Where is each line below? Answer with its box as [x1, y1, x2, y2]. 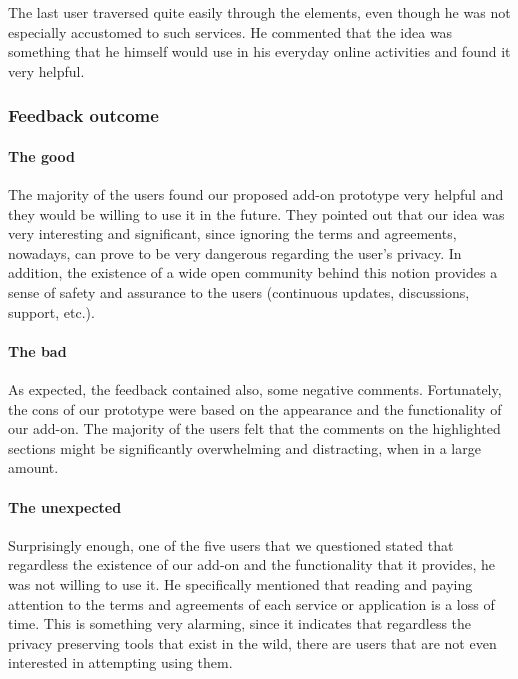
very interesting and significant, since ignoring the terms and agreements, [8, 223, 457, 244]
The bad [8, 340, 67, 361]
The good [8, 145, 75, 166]
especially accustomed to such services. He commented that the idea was [8, 21, 453, 42]
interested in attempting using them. [8, 652, 233, 673]
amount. [8, 457, 59, 478]
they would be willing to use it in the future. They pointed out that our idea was [8, 203, 505, 224]
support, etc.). [8, 301, 95, 322]
